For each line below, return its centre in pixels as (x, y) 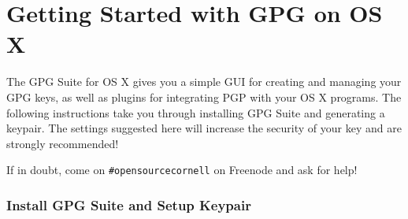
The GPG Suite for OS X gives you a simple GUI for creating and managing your (204, 82)
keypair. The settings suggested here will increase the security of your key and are (204, 128)
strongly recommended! (63, 143)
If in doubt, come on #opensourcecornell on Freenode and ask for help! (182, 170)
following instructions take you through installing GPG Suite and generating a (196, 112)
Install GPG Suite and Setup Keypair (129, 204)
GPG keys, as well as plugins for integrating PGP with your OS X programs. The (204, 97)
